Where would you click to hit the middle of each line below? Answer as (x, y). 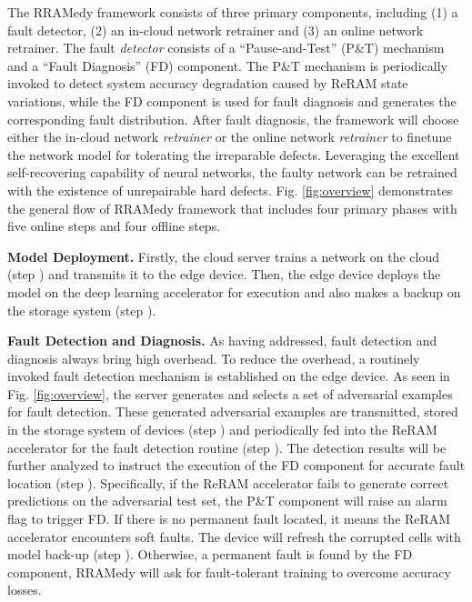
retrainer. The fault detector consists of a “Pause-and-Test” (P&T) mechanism (226, 48)
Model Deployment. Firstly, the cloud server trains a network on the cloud (224, 256)
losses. (25, 590)
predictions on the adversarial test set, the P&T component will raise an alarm (227, 501)
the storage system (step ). (82, 310)
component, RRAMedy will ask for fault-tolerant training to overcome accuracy (229, 572)
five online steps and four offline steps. (114, 226)
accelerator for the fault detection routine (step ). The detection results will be (227, 447)
